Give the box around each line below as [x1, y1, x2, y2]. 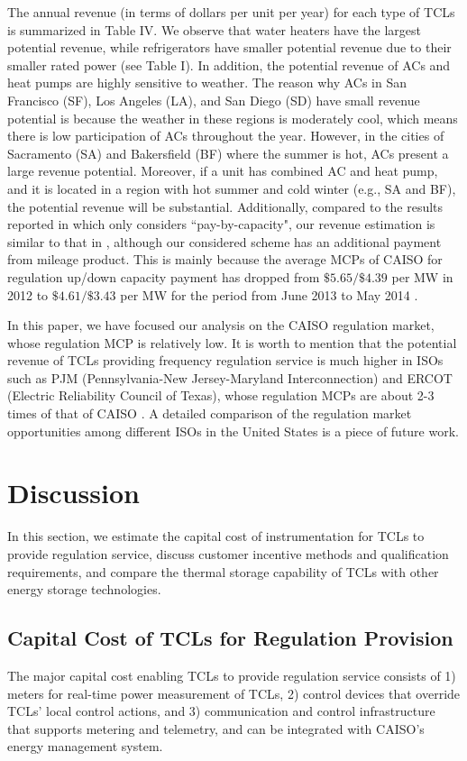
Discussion [7, 474, 140, 511]
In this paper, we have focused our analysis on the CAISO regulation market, [7, 316, 435, 335]
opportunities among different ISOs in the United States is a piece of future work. [7, 421, 459, 440]
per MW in [391, 267, 453, 286]
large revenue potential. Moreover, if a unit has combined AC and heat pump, [7, 161, 438, 180]
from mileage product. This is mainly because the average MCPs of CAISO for [7, 250, 443, 269]
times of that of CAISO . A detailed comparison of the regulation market [7, 404, 412, 423]
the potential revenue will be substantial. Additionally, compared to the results [7, 197, 444, 215]
